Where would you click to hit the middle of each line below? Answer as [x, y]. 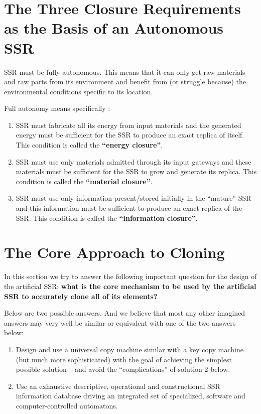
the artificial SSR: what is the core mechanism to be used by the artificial [130, 286]
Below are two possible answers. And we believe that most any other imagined [125, 313]
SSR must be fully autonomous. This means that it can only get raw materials [125, 72]
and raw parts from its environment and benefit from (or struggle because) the [125, 82]
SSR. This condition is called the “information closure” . [107, 218]
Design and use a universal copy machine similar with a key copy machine [130, 349]
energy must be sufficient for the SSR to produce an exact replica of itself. [130, 135]
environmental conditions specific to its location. [79, 91]
